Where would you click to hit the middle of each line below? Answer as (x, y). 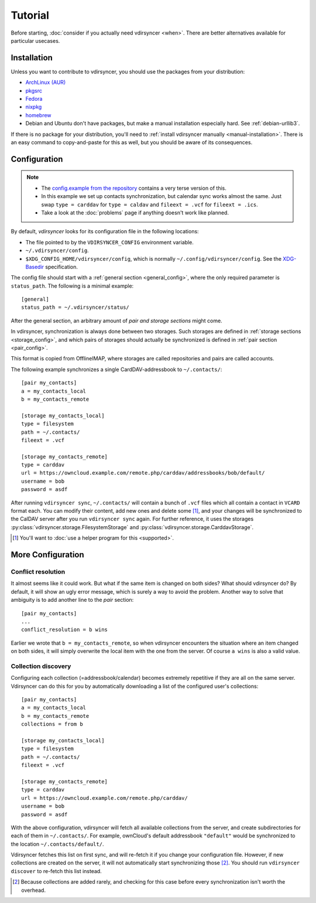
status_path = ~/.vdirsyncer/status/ (75, 307)
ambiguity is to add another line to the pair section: (72, 600)
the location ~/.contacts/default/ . (57, 844)
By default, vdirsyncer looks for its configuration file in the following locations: (105, 231)
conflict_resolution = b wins (65, 630)
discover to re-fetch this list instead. (56, 871)
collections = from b (52, 724)
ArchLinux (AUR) (46, 83)
